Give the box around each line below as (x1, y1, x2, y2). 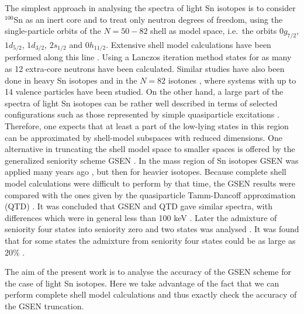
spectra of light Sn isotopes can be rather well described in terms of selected (5, 96, 278, 109)
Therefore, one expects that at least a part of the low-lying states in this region (5, 120, 289, 132)
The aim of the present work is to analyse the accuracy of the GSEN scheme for (5, 265, 291, 278)
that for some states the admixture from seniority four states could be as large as (5, 234, 296, 246)
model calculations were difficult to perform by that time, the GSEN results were (5, 177, 295, 189)
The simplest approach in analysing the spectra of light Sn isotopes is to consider (5, 2, 296, 13)
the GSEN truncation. (5, 299, 84, 312)
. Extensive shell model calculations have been (106, 38, 271, 50)
